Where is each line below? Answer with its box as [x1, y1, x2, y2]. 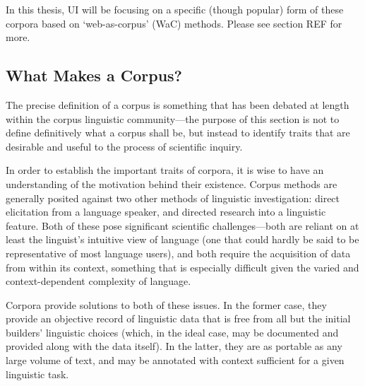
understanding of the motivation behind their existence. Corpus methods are [6, 176, 337, 191]
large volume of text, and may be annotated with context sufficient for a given [6, 353, 345, 368]
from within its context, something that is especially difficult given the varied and [6, 259, 359, 274]
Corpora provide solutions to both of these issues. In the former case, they [6, 297, 327, 312]
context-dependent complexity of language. [6, 274, 191, 288]
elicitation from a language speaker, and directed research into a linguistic [6, 204, 326, 219]
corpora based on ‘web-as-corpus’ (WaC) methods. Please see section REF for [6, 16, 342, 30]
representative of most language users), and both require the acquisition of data [6, 245, 351, 260]
